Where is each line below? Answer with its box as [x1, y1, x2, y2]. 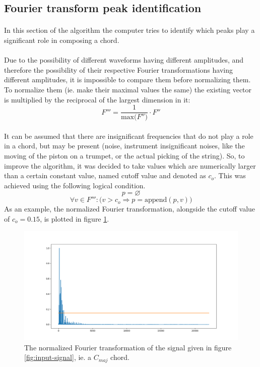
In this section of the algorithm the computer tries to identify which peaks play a [4, 25, 255, 35]
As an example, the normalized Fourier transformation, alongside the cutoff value [4, 203, 255, 214]
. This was [214, 170, 246, 181]
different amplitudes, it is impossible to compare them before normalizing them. [4, 74, 251, 85]
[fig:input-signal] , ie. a [24, 352, 92, 362]
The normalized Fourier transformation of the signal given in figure [24, 342, 232, 352]
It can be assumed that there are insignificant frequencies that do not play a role [4, 130, 253, 141]
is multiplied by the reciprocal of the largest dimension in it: [4, 94, 190, 104]
